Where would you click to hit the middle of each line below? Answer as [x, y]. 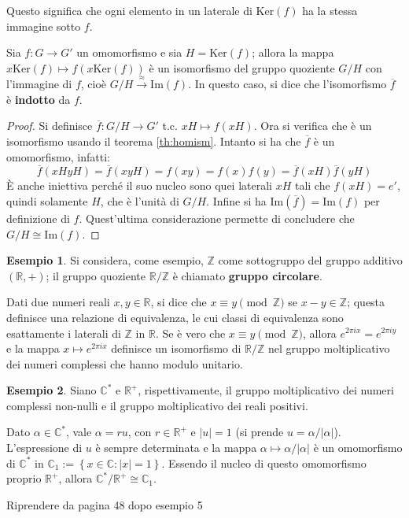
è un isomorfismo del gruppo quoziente [242, 67]
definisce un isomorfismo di [176, 348]
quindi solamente [47, 200]
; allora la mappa [293, 52]
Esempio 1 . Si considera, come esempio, [105, 260]
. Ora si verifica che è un [313, 126]
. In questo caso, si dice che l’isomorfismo [287, 84]
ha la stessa [330, 10]
